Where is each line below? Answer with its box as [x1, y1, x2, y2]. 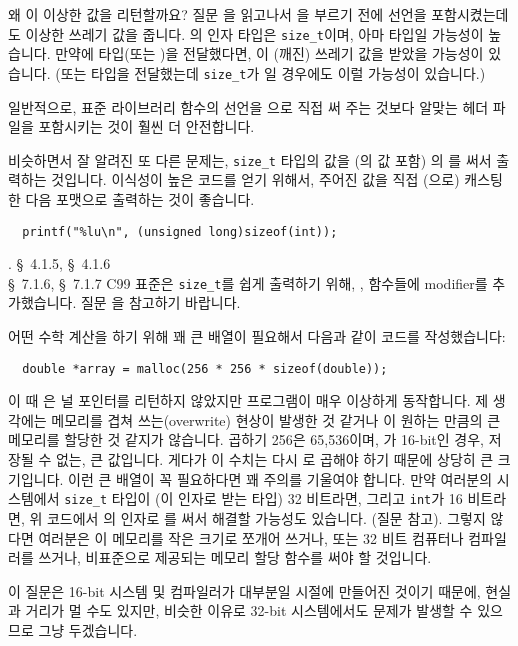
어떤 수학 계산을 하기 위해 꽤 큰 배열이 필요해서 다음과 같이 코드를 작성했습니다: [8, 326, 506, 347]
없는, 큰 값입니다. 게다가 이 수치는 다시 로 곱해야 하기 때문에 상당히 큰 [55, 449, 494, 470]
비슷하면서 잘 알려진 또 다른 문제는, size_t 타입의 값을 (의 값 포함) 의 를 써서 [8, 149, 492, 170]
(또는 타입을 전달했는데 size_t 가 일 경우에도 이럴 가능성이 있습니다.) [55, 62, 486, 83]
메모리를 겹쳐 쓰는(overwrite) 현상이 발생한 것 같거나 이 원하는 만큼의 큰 [51, 409, 501, 430]
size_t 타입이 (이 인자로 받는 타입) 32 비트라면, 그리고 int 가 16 [64, 488, 463, 509]
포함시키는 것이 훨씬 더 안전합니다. [38, 116, 255, 137]
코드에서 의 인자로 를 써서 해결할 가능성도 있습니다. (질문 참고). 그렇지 [46, 507, 486, 528]
